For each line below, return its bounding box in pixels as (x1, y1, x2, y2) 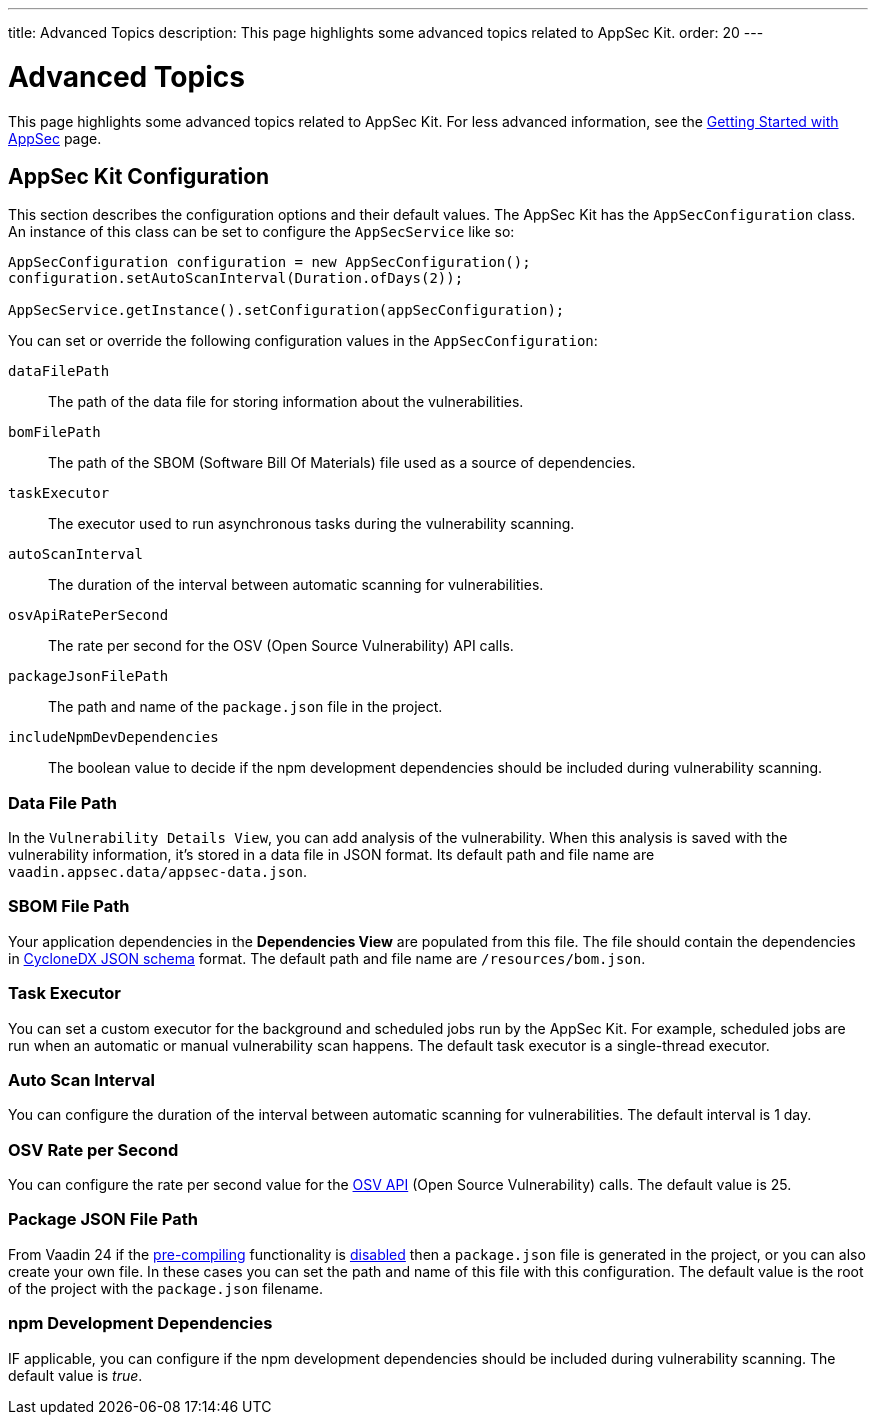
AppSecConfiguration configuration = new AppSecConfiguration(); (8, 254, 531, 271)
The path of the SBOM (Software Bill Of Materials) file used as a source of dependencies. (48, 454, 636, 472)
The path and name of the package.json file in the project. (48, 698, 443, 716)
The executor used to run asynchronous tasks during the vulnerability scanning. (48, 515, 575, 533)
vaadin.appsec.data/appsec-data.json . (8, 863, 308, 881)
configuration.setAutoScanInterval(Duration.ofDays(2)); (8, 270, 464, 287)
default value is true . (8, 1366, 143, 1384)
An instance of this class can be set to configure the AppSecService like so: (8, 223, 515, 241)
